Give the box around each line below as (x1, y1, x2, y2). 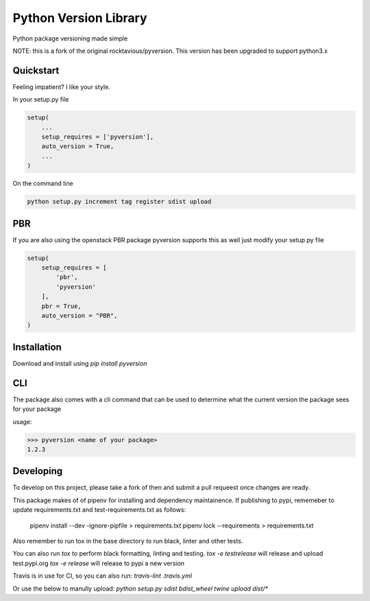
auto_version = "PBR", (41, 311, 118, 319)
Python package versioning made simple (12, 34, 128, 43)
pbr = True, (41, 302, 82, 310)
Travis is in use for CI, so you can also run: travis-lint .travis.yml (12, 571, 193, 580)
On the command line (12, 179, 73, 188)
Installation (12, 341, 62, 353)
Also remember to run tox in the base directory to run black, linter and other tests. (12, 537, 243, 545)
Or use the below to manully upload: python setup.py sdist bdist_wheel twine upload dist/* (12, 584, 269, 593)
